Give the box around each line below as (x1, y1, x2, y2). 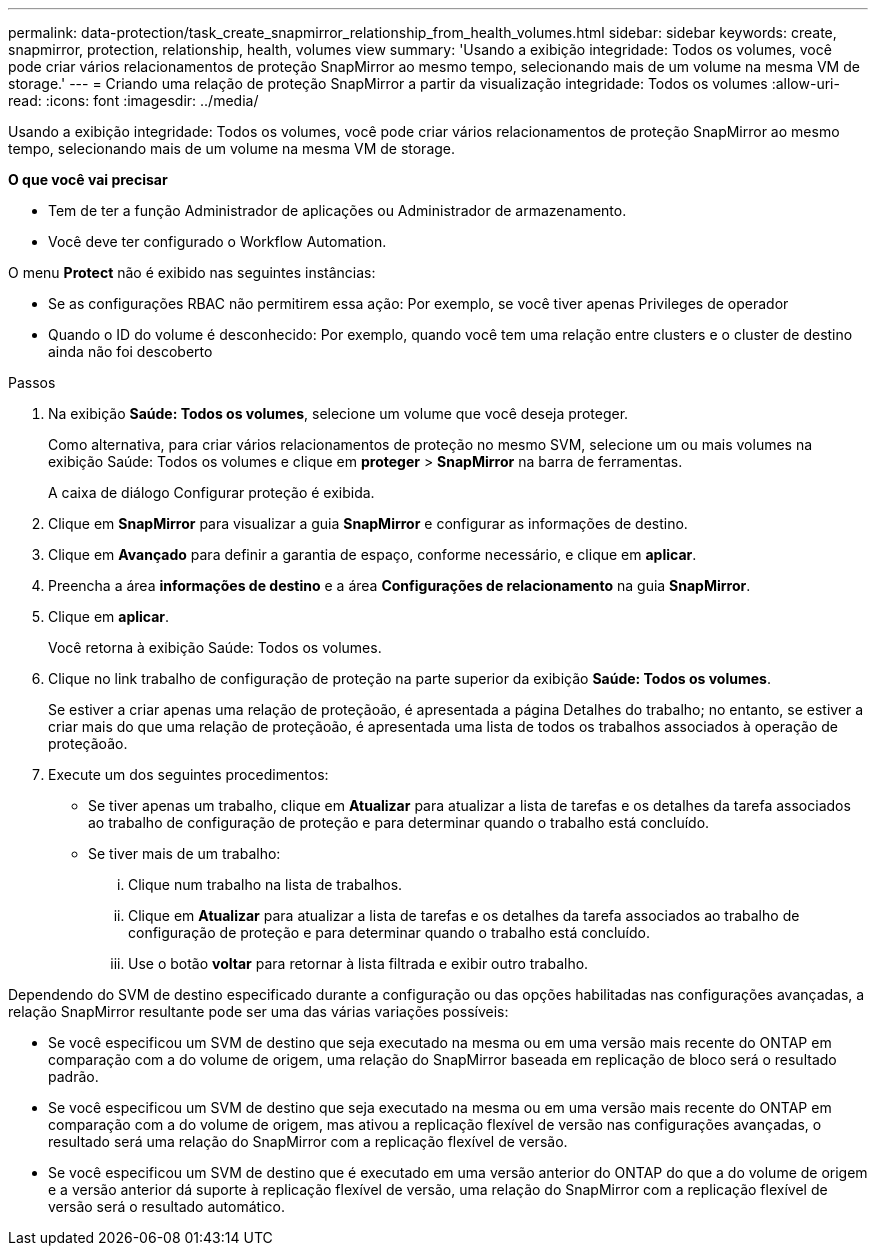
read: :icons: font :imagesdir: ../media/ (8, 92, 259, 109)
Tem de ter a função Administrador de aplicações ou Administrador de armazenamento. (48, 202, 627, 219)
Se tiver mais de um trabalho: (88, 845, 281, 862)
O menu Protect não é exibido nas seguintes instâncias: (8, 264, 376, 281)
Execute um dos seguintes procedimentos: (48, 766, 329, 783)
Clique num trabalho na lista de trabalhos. (128, 876, 403, 893)
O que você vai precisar (8, 171, 168, 188)
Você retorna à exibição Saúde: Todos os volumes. (48, 639, 382, 656)
